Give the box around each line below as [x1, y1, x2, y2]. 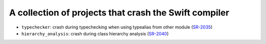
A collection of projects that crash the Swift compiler [9, 7, 230, 18]
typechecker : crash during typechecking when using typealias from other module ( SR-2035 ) [21, 24, 213, 30]
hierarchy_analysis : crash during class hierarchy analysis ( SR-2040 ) [21, 30, 169, 36]
